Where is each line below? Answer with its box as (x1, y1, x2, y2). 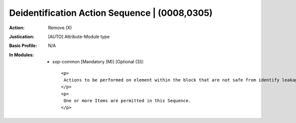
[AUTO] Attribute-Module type (48, 34, 110, 40)
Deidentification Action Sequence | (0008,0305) (9, 7, 213, 18)
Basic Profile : (9, 42, 37, 49)
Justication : (9, 34, 35, 40)
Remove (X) (48, 25, 72, 31)
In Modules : (9, 52, 34, 58)
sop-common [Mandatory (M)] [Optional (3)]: (52, 59, 144, 65)
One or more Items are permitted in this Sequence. (63, 98, 191, 104)
